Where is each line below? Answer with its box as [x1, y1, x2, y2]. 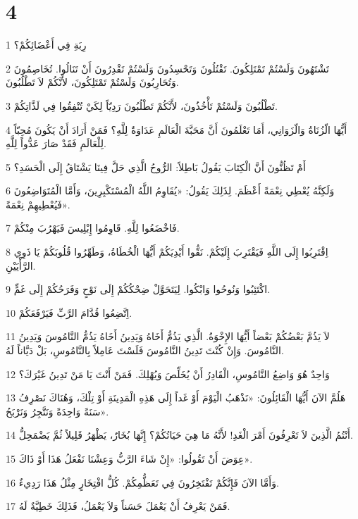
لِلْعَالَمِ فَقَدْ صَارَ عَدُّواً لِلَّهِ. [6, 136, 106, 151]
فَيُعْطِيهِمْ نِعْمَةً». [6, 196, 70, 211]
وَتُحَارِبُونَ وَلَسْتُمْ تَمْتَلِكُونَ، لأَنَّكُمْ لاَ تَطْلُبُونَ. [6, 75, 179, 89]
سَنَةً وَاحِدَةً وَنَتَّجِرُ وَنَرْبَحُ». [6, 404, 109, 418]
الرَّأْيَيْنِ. [6, 258, 36, 273]
